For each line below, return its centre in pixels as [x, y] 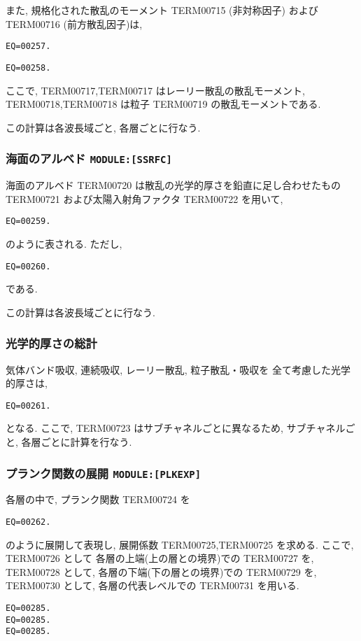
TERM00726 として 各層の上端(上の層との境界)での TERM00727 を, [160, 558]
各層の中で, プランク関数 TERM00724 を [98, 499]
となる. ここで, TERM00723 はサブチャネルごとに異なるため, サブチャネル [176, 428]
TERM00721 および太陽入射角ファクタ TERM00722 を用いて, [144, 198]
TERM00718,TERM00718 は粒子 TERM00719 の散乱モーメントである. [163, 104]
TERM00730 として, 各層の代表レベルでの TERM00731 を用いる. [153, 585]
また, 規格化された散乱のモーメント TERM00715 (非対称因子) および [162, 10]
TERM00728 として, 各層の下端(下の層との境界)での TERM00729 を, [161, 571]
